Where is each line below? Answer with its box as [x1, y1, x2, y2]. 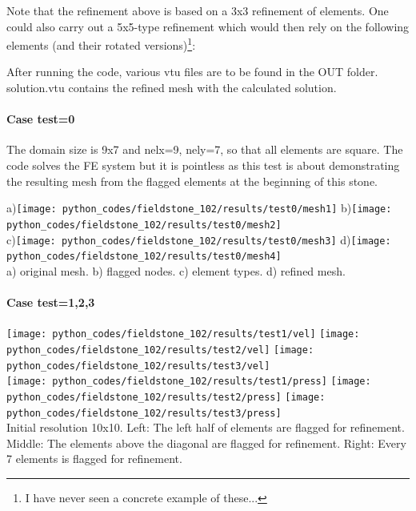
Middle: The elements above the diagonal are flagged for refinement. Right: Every [6, 434, 406, 451]
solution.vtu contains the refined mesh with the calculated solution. [6, 79, 337, 96]
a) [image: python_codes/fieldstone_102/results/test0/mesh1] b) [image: [6, 199, 392, 216]
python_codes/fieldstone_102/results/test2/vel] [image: [6, 344, 314, 356]
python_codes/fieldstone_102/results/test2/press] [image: [6, 391, 326, 403]
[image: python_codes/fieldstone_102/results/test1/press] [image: [6, 376, 371, 388]
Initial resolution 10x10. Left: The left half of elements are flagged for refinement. [6, 419, 405, 436]
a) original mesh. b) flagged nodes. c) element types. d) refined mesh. [6, 262, 346, 279]
